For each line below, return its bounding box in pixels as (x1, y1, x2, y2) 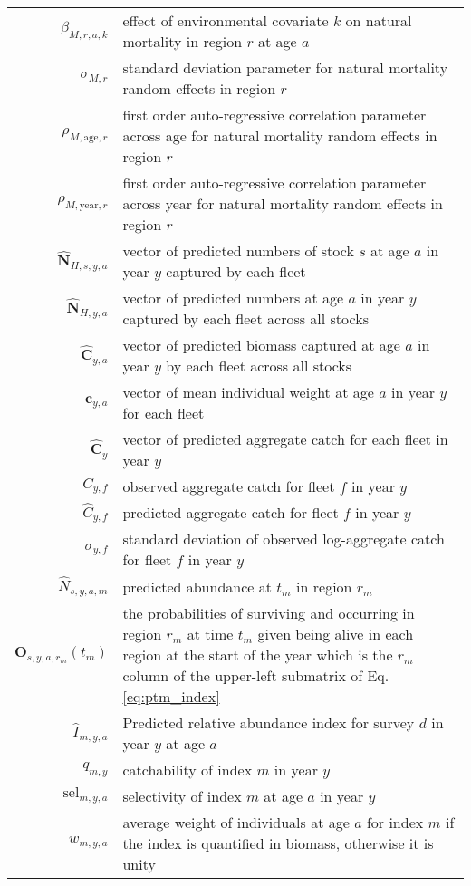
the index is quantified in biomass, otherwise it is (122, 832, 434, 853)
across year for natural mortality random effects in (122, 193, 443, 214)
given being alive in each (257, 622, 414, 644)
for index (366, 811, 424, 833)
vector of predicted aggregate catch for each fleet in (122, 429, 448, 449)
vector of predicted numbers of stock (122, 240, 354, 261)
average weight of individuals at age (122, 811, 350, 833)
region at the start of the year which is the (122, 643, 393, 665)
